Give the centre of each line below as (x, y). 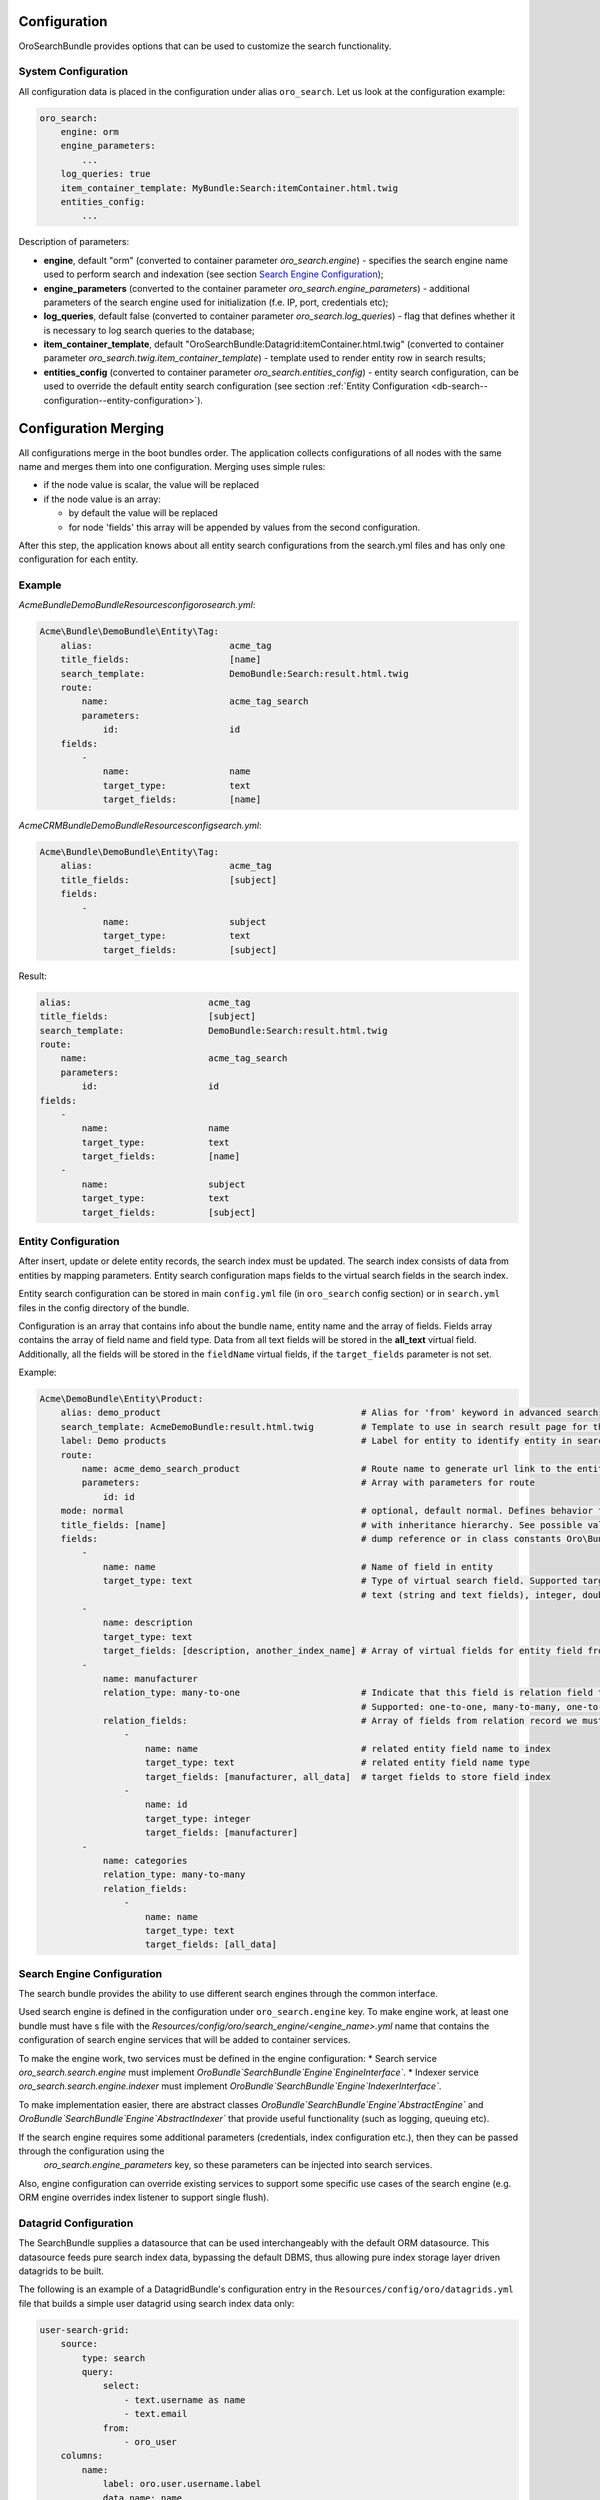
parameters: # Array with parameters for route (308, 1483)
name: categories (145, 1860)
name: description (148, 1623)
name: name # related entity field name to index (348, 1748)
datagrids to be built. (61, 2271)
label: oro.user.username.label (182, 2484)
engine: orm (90, 132)
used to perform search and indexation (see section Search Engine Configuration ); (213, 274)
